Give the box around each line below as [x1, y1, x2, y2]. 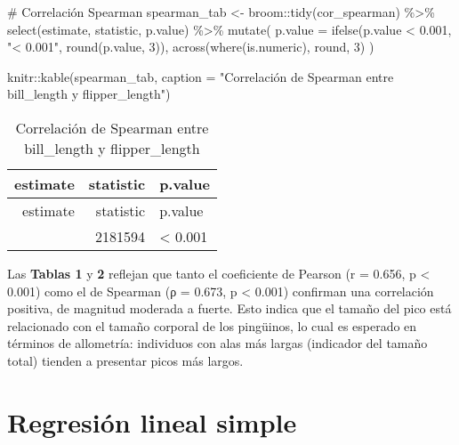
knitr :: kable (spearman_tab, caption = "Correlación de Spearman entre [7, 67, 394, 85]
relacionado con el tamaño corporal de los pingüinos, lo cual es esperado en [7, 316, 417, 335]
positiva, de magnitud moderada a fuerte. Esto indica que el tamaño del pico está [7, 299, 452, 318]
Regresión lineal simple [7, 403, 297, 440]
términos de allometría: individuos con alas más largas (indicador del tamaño [7, 334, 428, 352]
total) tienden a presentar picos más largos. [7, 351, 244, 369]
